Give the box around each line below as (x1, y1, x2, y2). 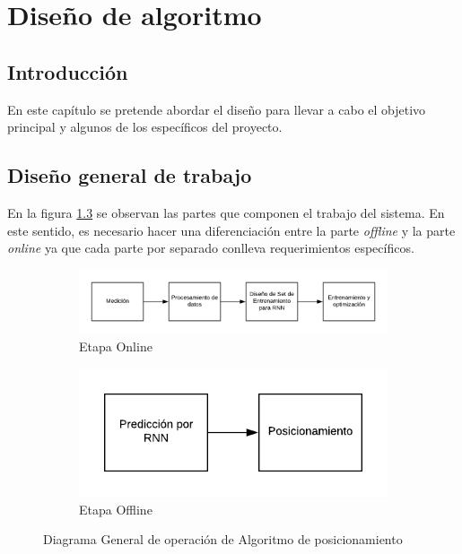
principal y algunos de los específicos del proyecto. (7, 117, 283, 136)
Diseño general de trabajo (7, 161, 252, 189)
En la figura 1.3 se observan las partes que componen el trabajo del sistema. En (7, 203, 445, 221)
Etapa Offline (79, 499, 153, 518)
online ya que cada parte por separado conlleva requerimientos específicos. (7, 238, 414, 257)
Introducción (7, 57, 128, 85)
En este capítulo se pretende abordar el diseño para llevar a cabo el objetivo (7, 100, 426, 118)
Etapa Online (79, 337, 153, 355)
